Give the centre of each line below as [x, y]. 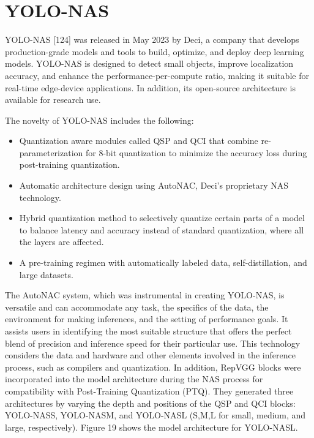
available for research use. [53, 100]
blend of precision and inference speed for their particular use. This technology [153, 343]
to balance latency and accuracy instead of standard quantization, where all [162, 229]
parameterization [51, 152]
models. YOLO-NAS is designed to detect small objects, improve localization [149, 63]
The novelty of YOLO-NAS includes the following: [99, 120]
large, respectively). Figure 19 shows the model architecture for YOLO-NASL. [151, 427]
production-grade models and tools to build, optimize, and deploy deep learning [155, 51]
